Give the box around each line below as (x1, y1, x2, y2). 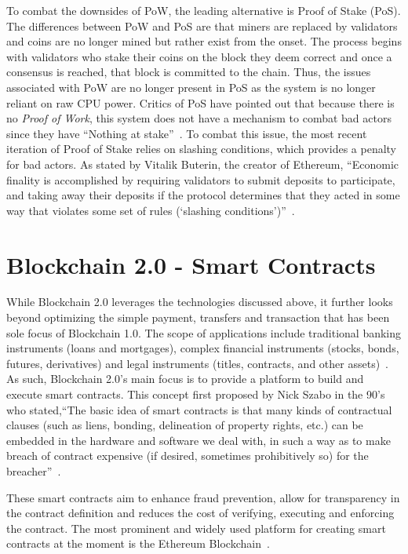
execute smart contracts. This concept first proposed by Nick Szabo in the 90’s (6, 386, 385, 402)
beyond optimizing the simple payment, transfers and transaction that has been (6, 309, 390, 326)
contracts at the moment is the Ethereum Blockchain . (6, 535, 270, 552)
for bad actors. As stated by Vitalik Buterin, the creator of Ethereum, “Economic (6, 155, 399, 172)
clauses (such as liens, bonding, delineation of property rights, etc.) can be (6, 417, 363, 433)
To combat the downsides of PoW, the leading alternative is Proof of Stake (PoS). (6, 2, 401, 18)
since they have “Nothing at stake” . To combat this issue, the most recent (6, 125, 367, 141)
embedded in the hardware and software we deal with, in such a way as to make (6, 432, 391, 448)
